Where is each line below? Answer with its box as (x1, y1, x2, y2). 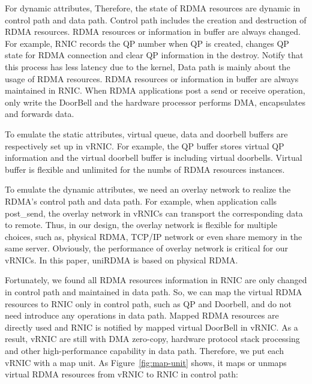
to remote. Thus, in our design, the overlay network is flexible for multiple (5, 218, 277, 231)
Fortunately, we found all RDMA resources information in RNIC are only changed (5, 274, 307, 286)
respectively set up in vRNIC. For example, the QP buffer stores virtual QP (5, 139, 284, 152)
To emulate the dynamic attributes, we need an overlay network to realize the (5, 183, 291, 196)
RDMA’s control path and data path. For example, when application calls (5, 194, 277, 207)
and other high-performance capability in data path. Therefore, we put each (5, 344, 284, 357)
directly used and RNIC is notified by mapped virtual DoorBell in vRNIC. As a (5, 320, 298, 333)
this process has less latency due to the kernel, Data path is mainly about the (5, 60, 290, 73)
